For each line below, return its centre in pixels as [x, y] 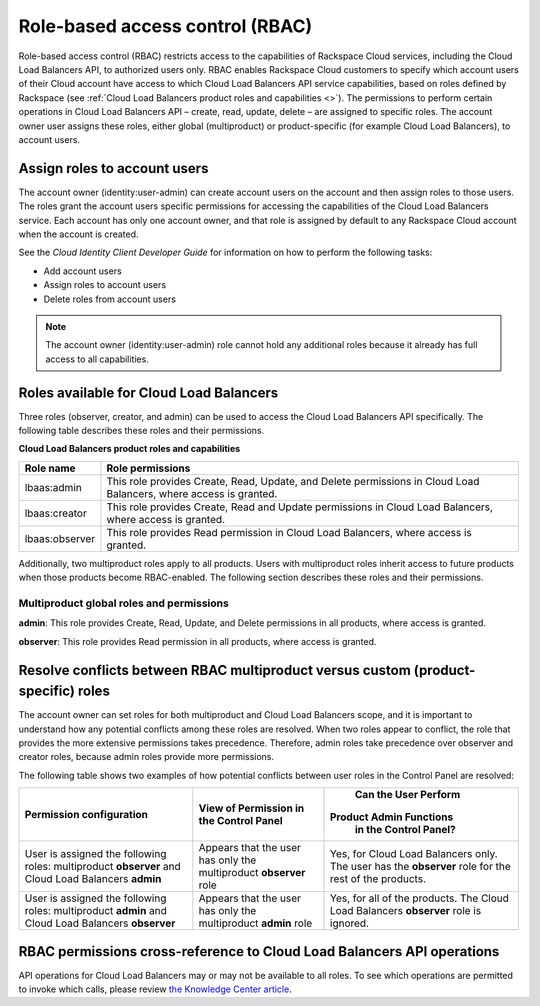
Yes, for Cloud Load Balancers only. [414, 854]
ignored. [350, 923]
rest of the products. [378, 879]
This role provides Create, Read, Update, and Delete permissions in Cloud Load [293, 481]
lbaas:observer [60, 538]
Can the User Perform [408, 795]
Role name [50, 468]
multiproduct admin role [255, 923]
